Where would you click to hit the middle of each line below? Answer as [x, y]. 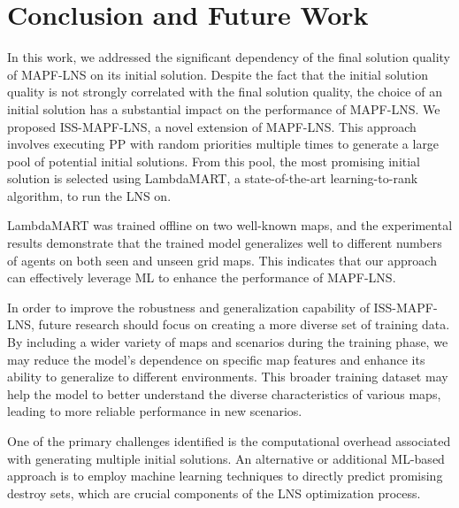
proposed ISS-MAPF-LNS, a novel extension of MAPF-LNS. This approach [212, 126]
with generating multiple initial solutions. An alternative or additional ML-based [226, 458]
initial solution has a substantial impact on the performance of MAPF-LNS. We [224, 108]
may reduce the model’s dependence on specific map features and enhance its [216, 359]
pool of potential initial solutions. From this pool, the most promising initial [214, 161]
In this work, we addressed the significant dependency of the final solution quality [229, 57]
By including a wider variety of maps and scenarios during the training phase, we [228, 342]
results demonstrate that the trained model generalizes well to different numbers [225, 243]
